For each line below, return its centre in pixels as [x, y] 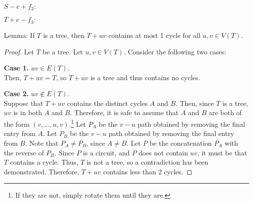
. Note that [42, 143]
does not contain [163, 152]
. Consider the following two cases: [175, 51]
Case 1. [17, 68]
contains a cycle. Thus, [44, 162]
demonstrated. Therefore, [42, 171]
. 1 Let [77, 123]
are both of [225, 112]
